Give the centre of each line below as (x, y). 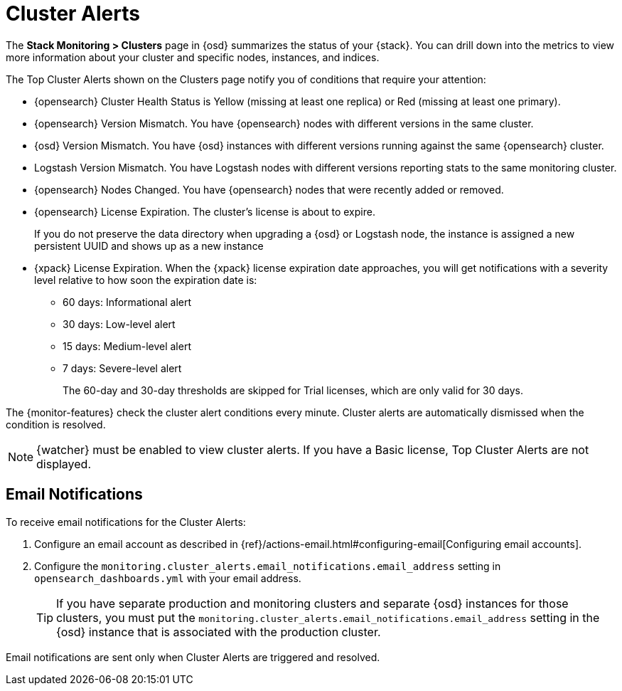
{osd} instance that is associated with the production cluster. (219, 632)
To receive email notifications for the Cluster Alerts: (126, 522)
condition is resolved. (56, 424)
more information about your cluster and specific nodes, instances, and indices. (193, 57)
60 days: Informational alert (127, 302)
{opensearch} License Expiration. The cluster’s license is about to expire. (205, 211)
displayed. (64, 464)
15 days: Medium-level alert (127, 346)
